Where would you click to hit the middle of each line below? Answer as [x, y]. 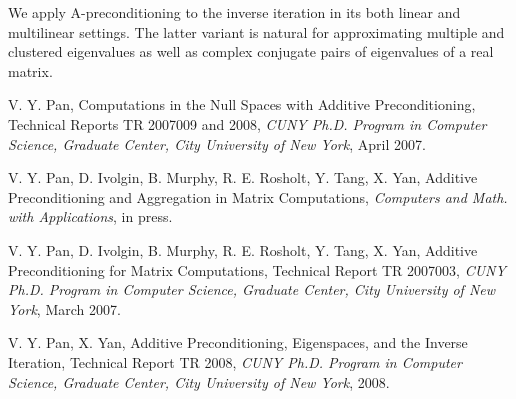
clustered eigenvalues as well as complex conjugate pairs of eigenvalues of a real [251, 51]
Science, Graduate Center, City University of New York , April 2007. [217, 143]
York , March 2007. [64, 308]
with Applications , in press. [90, 216]
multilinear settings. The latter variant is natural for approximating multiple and [256, 31]
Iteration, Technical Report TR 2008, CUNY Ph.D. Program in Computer [235, 361]
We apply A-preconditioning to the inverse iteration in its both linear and [234, 12]
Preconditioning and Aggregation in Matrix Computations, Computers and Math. [258, 196]
